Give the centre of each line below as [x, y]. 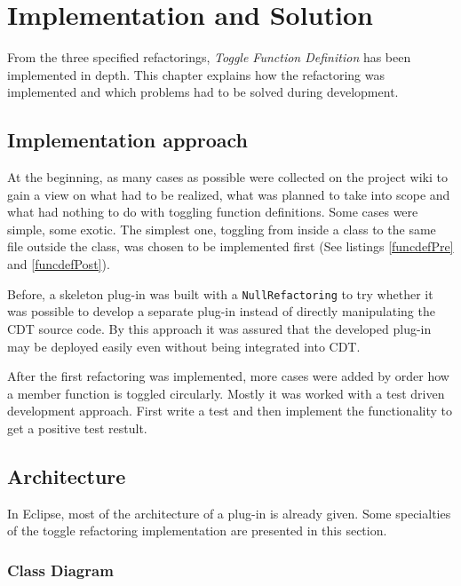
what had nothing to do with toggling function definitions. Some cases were [213, 212]
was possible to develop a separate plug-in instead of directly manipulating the [221, 311]
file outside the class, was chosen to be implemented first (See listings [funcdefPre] [230, 246]
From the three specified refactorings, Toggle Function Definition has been [209, 57]
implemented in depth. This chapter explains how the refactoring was [196, 74]
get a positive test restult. [77, 428]
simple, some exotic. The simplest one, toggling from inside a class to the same [222, 229]
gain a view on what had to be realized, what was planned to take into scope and [229, 194]
